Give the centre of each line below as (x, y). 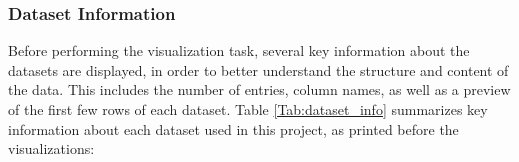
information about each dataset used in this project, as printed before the (233, 128)
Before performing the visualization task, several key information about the (239, 50)
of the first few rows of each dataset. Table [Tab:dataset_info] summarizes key (248, 109)
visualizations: (51, 148)
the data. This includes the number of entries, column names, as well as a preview (259, 89)
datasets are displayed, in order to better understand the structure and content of (258, 69)
